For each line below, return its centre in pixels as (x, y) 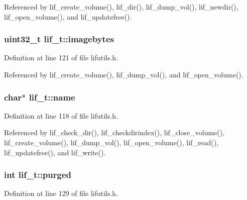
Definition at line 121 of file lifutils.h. (61, 58)
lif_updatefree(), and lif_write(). (55, 152)
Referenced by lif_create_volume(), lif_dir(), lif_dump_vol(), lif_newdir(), (121, 7)
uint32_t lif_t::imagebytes (59, 39)
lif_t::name (52, 97)
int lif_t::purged (38, 175)
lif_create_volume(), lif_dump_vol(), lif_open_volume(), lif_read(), (111, 142)
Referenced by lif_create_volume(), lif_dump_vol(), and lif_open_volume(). (124, 74)
